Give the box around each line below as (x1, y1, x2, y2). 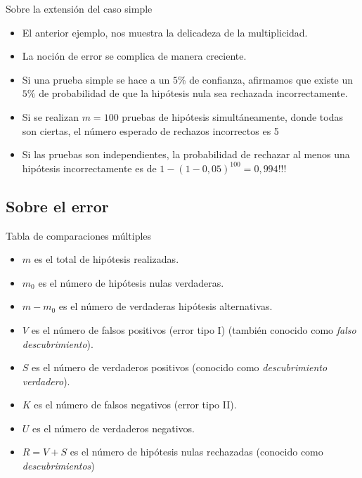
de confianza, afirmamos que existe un (189, 72, 353, 86)
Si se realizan (22, 109, 79, 124)
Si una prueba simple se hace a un (22, 72, 170, 86)
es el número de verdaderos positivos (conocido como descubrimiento (32, 360, 328, 375)
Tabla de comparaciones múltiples (6, 228, 152, 243)
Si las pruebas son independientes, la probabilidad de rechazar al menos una (22, 147, 350, 162)
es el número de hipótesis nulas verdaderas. (38, 275, 224, 290)
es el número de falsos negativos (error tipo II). (34, 397, 237, 412)
